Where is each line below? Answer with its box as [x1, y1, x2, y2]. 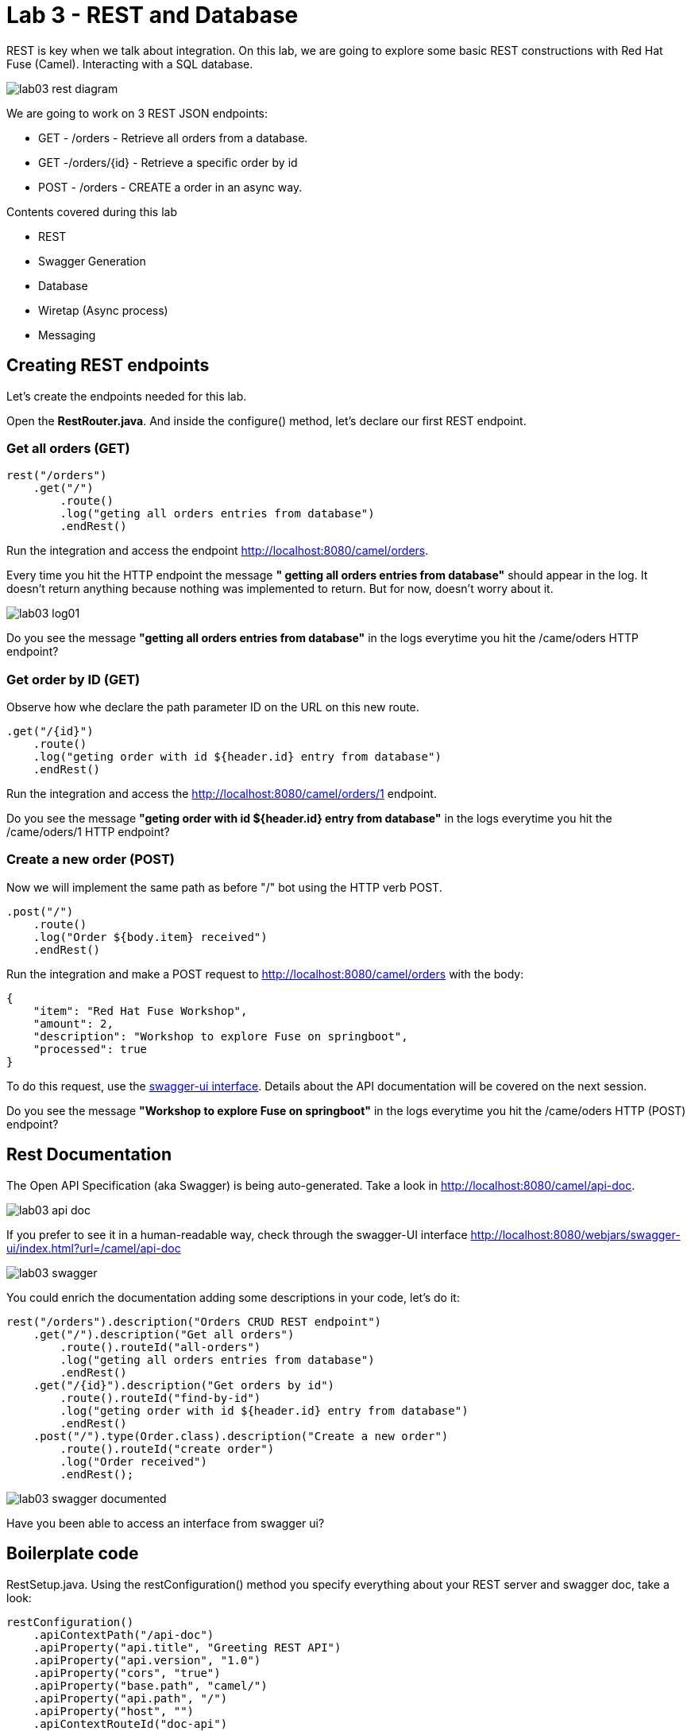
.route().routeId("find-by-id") [60, 1391, 261, 1404]
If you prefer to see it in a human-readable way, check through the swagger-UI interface [6, 1227, 468, 1241]
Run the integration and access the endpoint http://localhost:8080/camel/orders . [6, 544, 429, 558]
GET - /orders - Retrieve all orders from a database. [38, 130, 308, 145]
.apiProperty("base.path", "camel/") [33, 1679, 268, 1692]
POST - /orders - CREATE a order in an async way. [38, 180, 303, 194]
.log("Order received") [60, 1454, 207, 1468]
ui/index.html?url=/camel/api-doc [6, 1241, 181, 1255]
